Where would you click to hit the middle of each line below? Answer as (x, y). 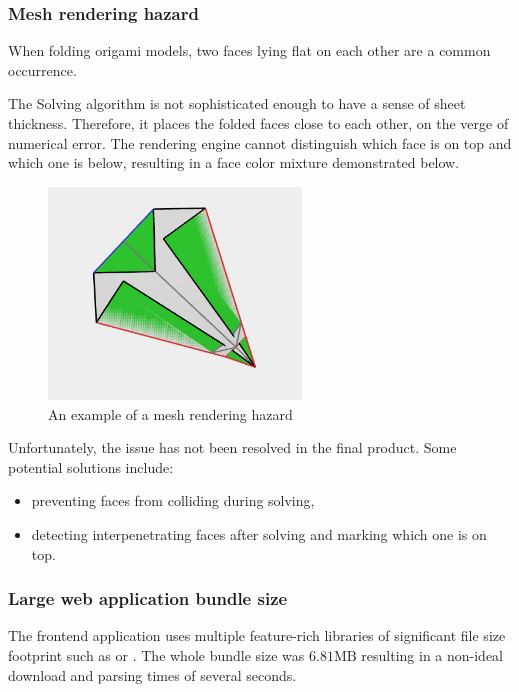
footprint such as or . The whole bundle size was (156, 655)
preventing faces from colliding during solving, (173, 500)
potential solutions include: (91, 466)
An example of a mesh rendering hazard (170, 413)
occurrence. (42, 69)
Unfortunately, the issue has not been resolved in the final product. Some (232, 447)
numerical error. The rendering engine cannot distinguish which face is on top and (260, 142)
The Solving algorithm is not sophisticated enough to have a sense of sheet (237, 103)
